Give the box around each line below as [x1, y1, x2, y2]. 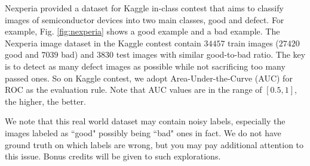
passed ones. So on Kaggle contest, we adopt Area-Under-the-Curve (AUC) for [5, 71, 293, 84]
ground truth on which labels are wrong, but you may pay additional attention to [5, 138, 304, 151]
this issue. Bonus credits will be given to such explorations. [5, 150, 221, 162]
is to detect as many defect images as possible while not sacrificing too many [5, 59, 286, 72]
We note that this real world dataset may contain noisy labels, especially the [5, 115, 286, 127]
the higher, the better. [5, 95, 86, 107]
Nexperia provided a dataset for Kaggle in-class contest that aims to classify [5, 2, 284, 14]
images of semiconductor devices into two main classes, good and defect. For [5, 13, 284, 26]
